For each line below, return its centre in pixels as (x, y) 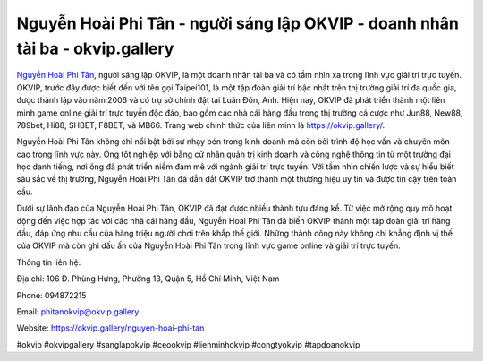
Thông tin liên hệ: (49, 262)
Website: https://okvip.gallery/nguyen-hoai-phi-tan (110, 328)
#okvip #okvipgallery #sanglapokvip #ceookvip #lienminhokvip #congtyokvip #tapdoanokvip (188, 344)
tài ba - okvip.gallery (95, 48)
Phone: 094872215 (51, 295)
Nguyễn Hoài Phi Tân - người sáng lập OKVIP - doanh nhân (238, 23)
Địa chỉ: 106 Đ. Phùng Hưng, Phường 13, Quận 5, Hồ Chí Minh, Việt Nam (148, 279)
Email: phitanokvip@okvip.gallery (78, 311)
